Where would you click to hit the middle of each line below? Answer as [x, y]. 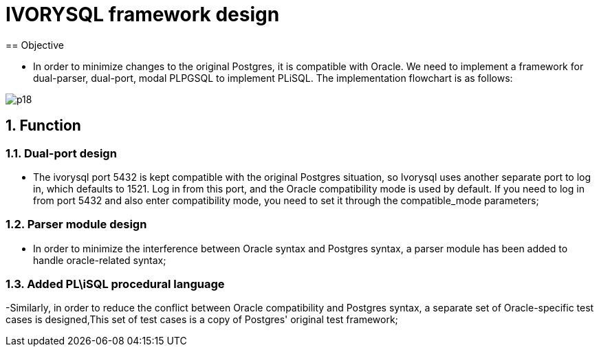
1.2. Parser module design [76, 224]
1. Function [43, 126]
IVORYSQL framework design [143, 14]
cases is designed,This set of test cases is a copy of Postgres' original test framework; [202, 320]
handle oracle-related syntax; [100, 260]
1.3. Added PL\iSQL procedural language [115, 284]
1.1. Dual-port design [61, 153]
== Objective [35, 45]
